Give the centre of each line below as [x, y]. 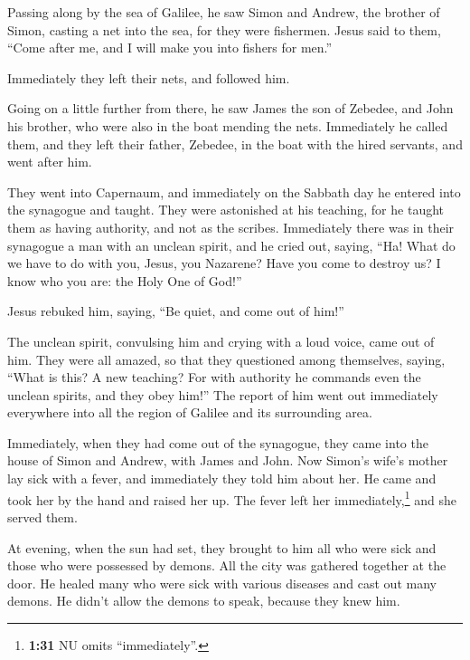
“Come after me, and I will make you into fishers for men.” [170, 48]
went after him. [50, 162]
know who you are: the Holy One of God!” [125, 280]
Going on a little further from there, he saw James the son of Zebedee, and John [230, 108]
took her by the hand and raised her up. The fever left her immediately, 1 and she [232, 498]
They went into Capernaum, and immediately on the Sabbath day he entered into [234, 191]
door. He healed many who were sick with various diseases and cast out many [222, 583]
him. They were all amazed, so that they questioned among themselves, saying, [226, 359]
